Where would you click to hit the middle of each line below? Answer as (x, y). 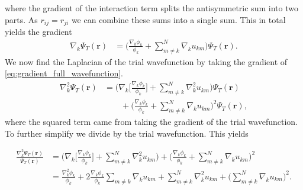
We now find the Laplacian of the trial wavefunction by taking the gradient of (146, 61)
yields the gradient (38, 32)
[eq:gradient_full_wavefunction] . (64, 73)
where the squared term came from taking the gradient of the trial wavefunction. (151, 122)
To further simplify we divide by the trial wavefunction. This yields (127, 133)
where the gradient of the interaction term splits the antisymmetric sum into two (151, 8)
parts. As (21, 19)
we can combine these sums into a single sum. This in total (178, 19)
